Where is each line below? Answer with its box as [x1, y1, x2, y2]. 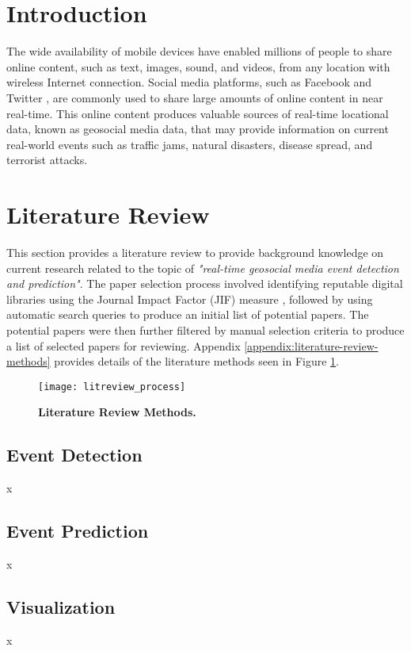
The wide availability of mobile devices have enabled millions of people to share [6, 43, 392, 59]
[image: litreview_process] [38, 381, 186, 393]
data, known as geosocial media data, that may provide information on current [6, 121, 389, 137]
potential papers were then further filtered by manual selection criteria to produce [6, 321, 405, 338]
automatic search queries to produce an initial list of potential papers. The [6, 306, 369, 323]
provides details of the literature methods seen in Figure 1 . [54, 353, 339, 370]
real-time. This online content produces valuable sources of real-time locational [6, 105, 389, 121]
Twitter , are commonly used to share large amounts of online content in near [6, 89, 383, 105]
